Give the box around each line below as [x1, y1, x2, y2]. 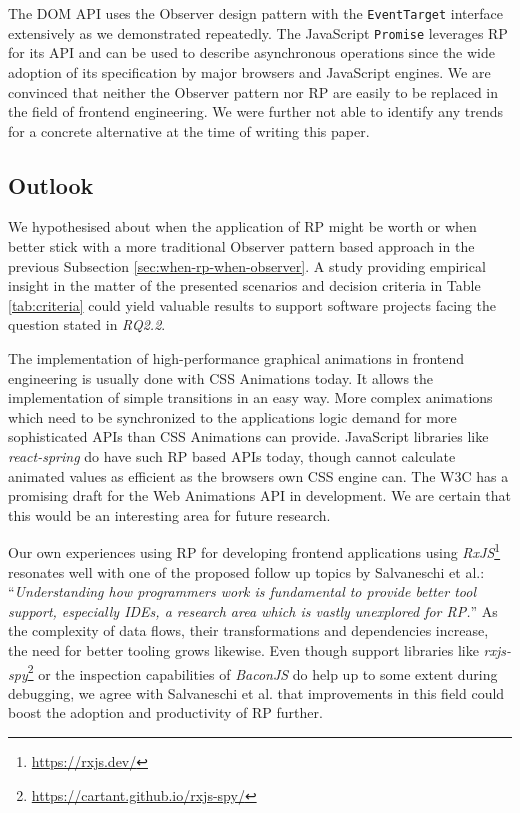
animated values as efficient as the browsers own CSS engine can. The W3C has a [8, 465, 509, 486]
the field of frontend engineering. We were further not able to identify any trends [8, 101, 504, 122]
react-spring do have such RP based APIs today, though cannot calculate [8, 446, 456, 467]
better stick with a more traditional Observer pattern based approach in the [8, 236, 475, 257]
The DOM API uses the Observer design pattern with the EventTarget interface [8, 3, 503, 23]
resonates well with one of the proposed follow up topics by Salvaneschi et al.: [8, 561, 485, 582]
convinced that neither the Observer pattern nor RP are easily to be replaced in [8, 81, 499, 102]
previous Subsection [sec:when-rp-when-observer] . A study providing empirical [8, 255, 486, 276]
